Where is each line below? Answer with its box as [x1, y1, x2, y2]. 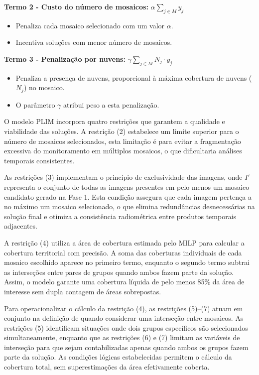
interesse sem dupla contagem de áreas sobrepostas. [4, 286, 161, 296]
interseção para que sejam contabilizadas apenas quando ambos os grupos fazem [4, 342, 249, 352]
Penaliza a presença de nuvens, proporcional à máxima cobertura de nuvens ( [15, 72, 252, 83]
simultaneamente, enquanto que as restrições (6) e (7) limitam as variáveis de [4, 332, 240, 343]
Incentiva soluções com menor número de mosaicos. [15, 37, 172, 47]
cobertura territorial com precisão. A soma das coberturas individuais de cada [4, 247, 242, 257]
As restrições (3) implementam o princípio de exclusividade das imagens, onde [4, 172, 243, 182]
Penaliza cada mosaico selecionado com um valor [15, 20, 165, 30]
